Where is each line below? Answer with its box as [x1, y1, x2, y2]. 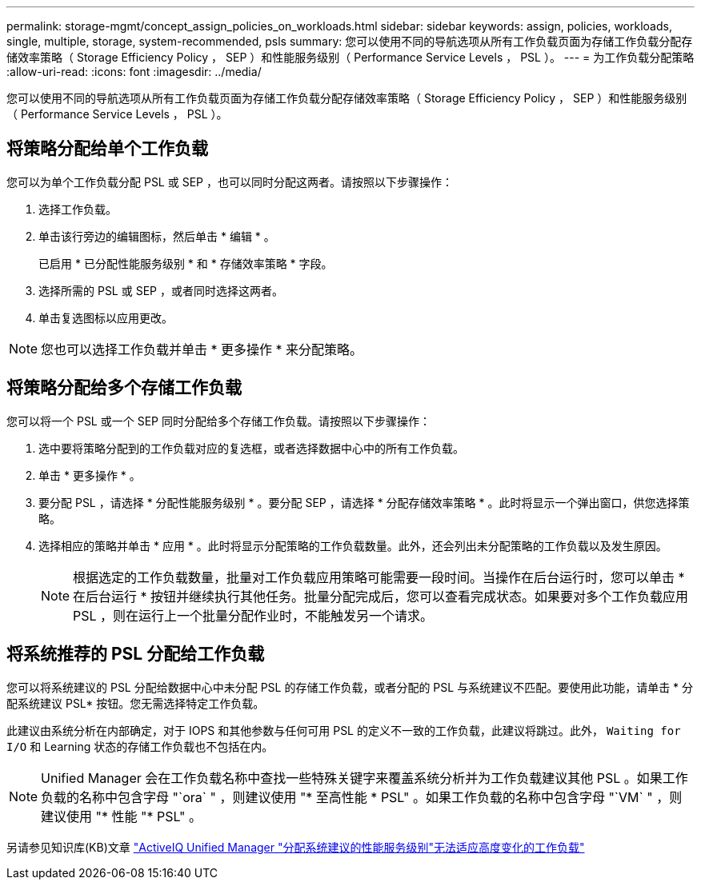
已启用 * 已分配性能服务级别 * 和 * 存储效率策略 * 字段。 [38, 256, 333, 270]
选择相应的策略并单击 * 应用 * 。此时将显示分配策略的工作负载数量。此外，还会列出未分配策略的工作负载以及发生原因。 [38, 538, 667, 553]
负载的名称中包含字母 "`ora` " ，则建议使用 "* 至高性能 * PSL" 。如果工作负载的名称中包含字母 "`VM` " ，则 [41, 788, 683, 805]
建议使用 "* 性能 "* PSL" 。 [41, 808, 202, 824]
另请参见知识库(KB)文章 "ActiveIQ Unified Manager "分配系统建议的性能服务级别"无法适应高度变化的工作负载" [6, 840, 585, 854]
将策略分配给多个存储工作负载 [6, 377, 242, 398]
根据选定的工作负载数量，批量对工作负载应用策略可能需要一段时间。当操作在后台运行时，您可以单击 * [73, 569, 685, 585]
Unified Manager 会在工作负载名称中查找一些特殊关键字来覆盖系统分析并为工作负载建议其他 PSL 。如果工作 [41, 769, 688, 786]
